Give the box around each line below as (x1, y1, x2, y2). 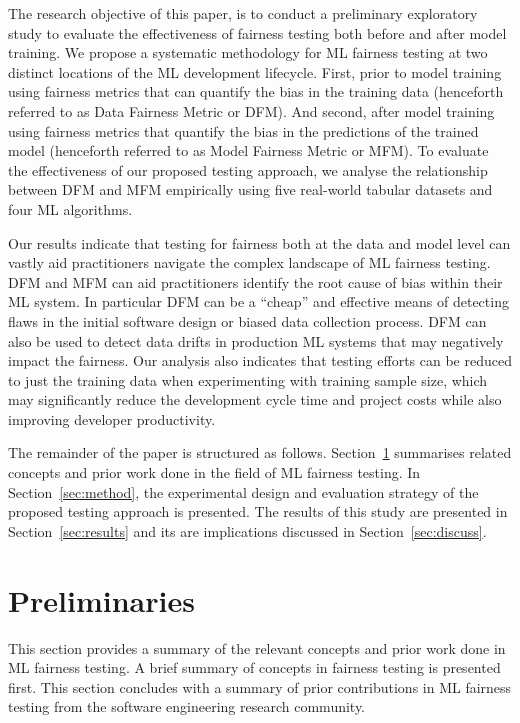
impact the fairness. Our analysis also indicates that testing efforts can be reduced (8, 350, 512, 371)
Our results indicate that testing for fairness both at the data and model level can (8, 232, 511, 253)
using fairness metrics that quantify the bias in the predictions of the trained (8, 120, 479, 141)
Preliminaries (8, 579, 195, 620)
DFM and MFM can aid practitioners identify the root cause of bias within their (8, 271, 503, 292)
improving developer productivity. (8, 408, 216, 429)
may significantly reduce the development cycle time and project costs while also (8, 389, 502, 410)
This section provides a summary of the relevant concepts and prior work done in (8, 637, 506, 658)
